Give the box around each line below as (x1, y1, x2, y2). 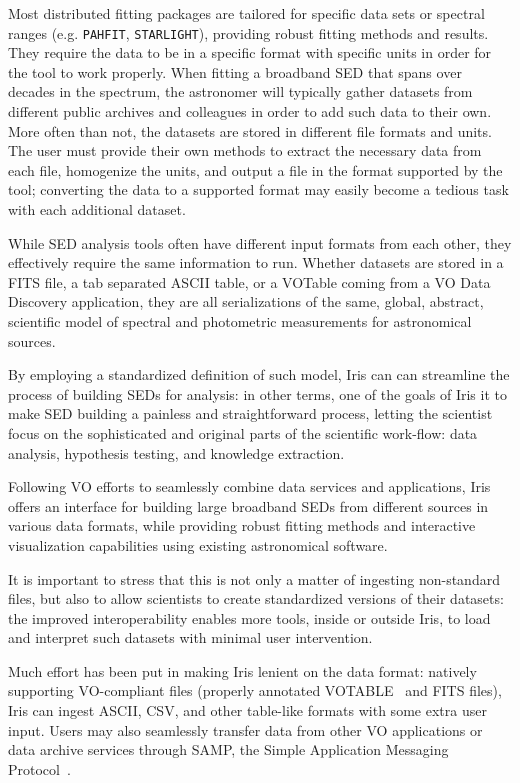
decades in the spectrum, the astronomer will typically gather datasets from (8, 81, 473, 102)
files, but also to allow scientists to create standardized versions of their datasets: (8, 588, 504, 609)
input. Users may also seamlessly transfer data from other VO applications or (8, 719, 483, 740)
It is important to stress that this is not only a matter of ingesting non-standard (8, 568, 500, 589)
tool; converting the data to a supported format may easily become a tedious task (8, 179, 509, 200)
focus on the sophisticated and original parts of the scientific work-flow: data (8, 422, 478, 443)
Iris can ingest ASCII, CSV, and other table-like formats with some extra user (8, 700, 487, 721)
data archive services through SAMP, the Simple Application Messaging (8, 739, 449, 760)
